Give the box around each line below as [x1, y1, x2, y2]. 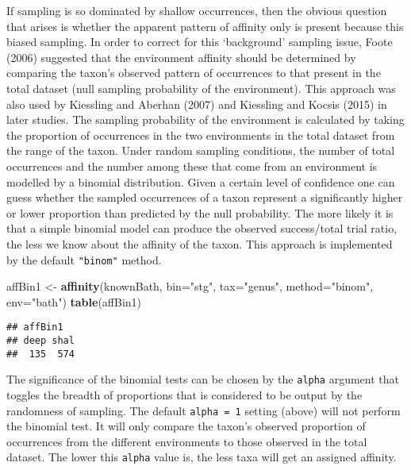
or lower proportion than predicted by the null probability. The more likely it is [6, 204, 394, 221]
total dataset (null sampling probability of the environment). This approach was [6, 79, 396, 96]
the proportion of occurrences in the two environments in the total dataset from [6, 126, 395, 143]
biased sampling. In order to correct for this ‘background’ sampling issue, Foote [6, 33, 393, 50]
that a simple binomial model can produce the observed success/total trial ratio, [6, 220, 398, 237]
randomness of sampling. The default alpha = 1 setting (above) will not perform [6, 402, 401, 418]
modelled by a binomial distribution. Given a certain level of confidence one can [6, 173, 395, 190]
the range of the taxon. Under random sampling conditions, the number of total [6, 142, 395, 159]
